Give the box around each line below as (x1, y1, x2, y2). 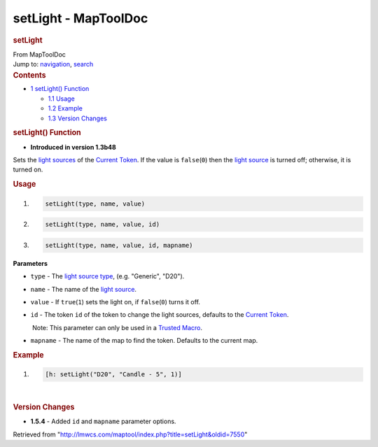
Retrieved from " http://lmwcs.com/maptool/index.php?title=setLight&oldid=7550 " (13, 430, 248, 439)
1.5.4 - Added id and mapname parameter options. (30, 417, 176, 426)
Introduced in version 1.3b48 (30, 143, 117, 151)
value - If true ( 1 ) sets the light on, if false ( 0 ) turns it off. (30, 298, 201, 306)
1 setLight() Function (30, 85, 90, 93)
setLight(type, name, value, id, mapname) (45, 241, 193, 249)
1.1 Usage (48, 94, 75, 103)
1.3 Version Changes (48, 114, 108, 122)
